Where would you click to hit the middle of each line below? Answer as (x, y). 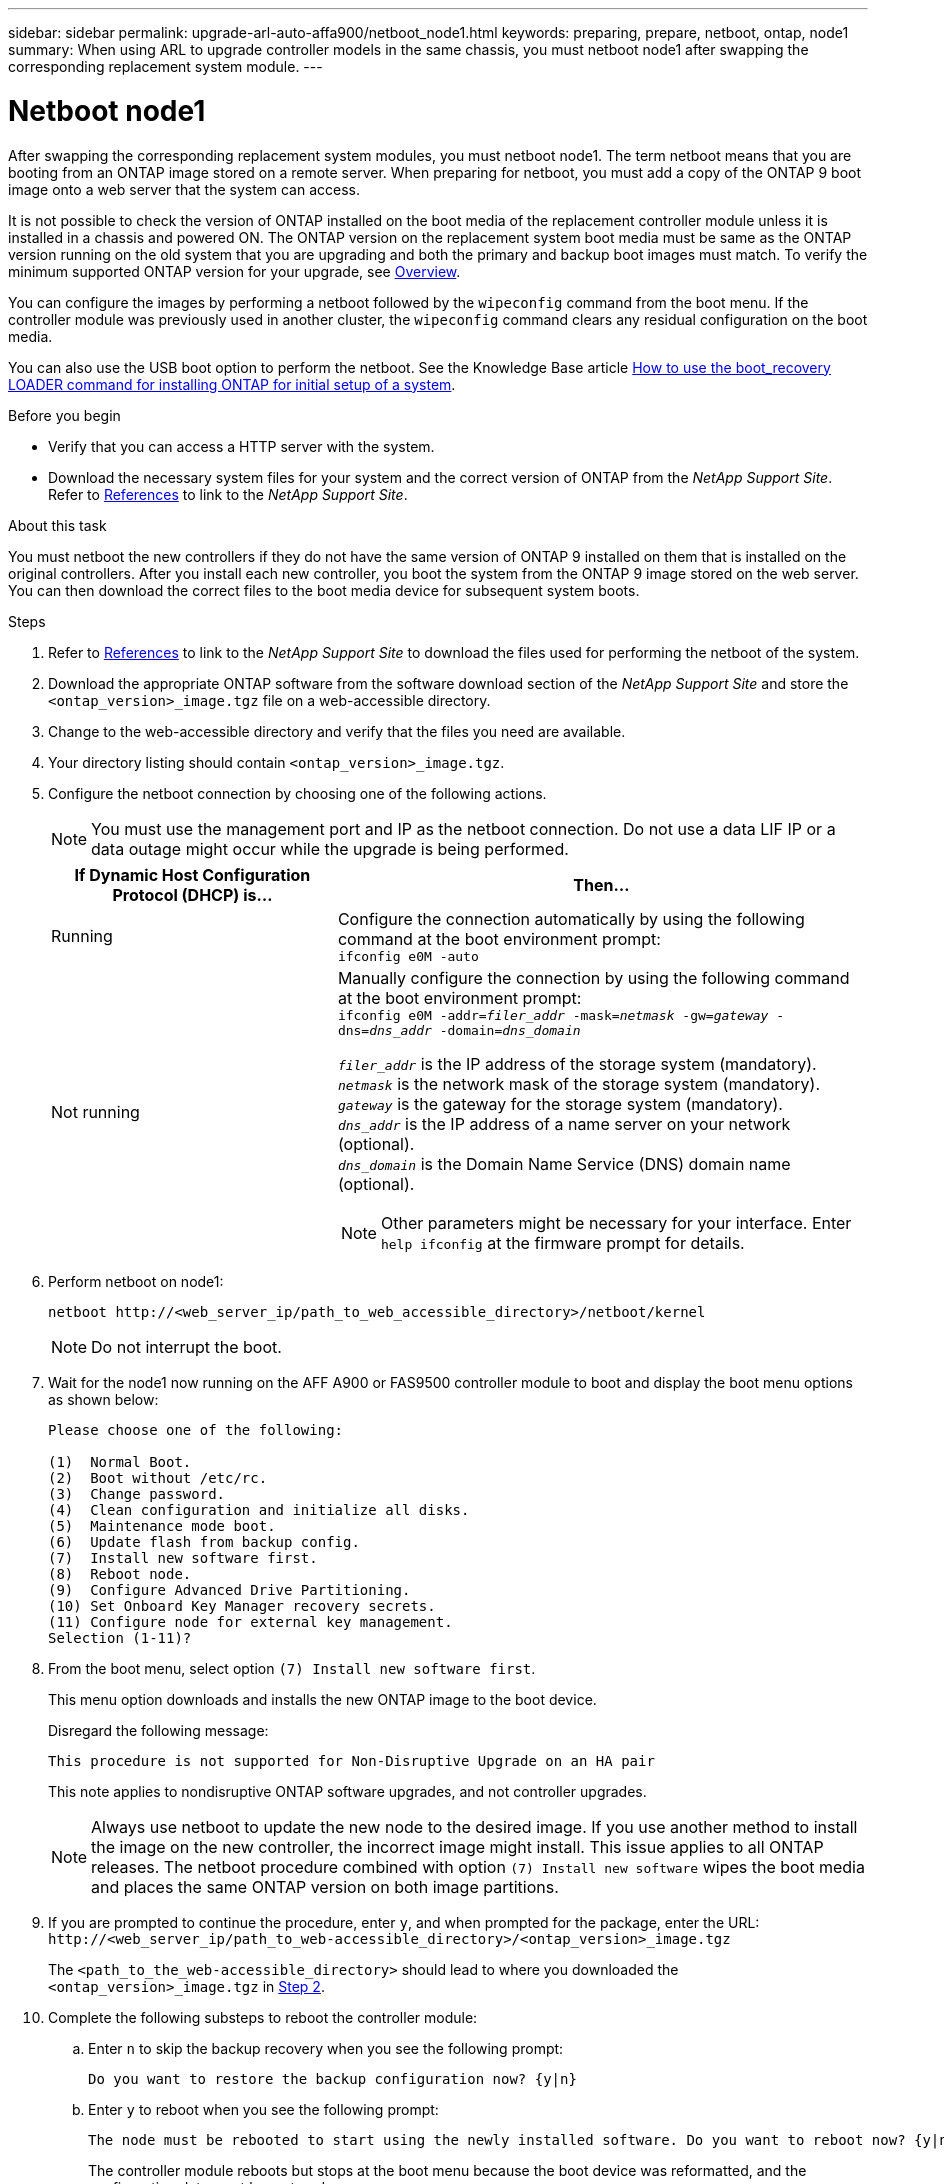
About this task (57, 525)
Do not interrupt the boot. (186, 1346)
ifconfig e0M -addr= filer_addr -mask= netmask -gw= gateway (553, 1015)
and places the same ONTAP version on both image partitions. (325, 1886)
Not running (95, 1111)
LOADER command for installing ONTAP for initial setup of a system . (232, 384)
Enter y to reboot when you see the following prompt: (263, 2109)
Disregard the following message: (158, 1730)
